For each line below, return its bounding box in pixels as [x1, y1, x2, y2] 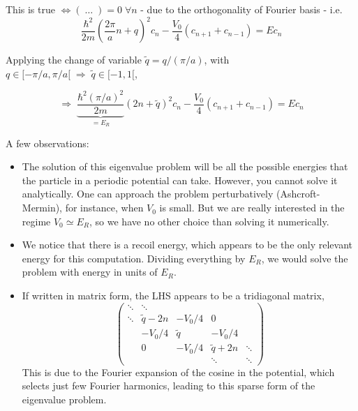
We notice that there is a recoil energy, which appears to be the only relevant [22, 237, 353, 252]
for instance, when [65, 200, 144, 215]
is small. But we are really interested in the [159, 200, 345, 215]
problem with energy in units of [22, 264, 158, 279]
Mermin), [22, 200, 63, 215]
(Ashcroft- [276, 186, 320, 201]
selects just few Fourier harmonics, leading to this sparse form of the [22, 378, 315, 393]
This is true [6, 2, 55, 16]
